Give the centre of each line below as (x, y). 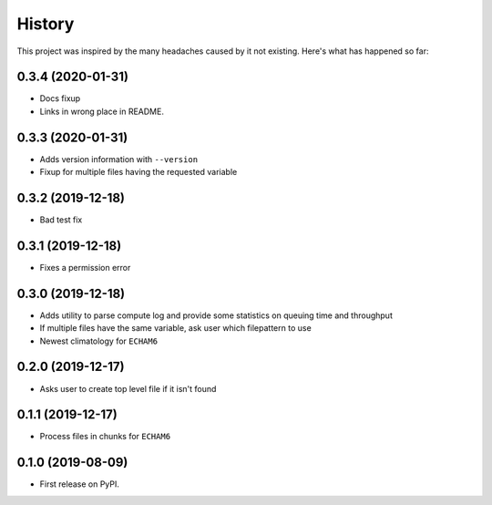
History (46, 24)
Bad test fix (61, 220)
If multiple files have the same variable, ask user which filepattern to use (175, 328)
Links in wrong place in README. (102, 111)
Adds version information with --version (119, 159)
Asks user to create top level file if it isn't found (128, 388)
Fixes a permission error (85, 267)
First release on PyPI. (80, 484)
